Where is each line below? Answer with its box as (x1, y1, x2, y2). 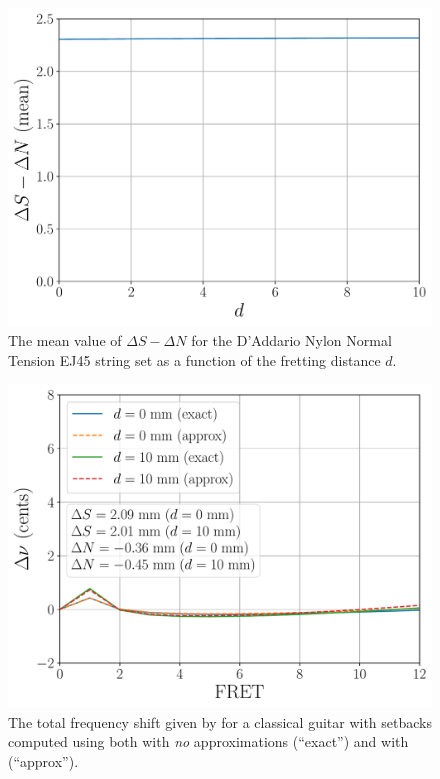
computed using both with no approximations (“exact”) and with (8, 731, 409, 752)
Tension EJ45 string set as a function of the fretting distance (8, 349, 381, 370)
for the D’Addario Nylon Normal (191, 330, 392, 350)
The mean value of (8, 330, 122, 350)
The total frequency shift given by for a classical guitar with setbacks (8, 711, 432, 732)
